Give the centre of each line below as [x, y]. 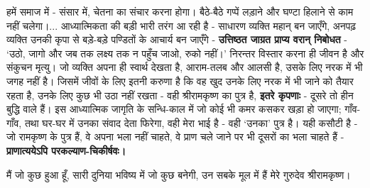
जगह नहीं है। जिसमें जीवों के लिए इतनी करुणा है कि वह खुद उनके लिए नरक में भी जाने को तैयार [180, 81]
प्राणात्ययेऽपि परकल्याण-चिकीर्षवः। [66, 150]
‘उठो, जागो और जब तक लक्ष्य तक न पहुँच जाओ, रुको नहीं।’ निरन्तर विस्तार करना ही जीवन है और [185, 53]
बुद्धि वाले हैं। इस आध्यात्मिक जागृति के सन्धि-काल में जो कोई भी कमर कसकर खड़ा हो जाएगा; [174, 109]
